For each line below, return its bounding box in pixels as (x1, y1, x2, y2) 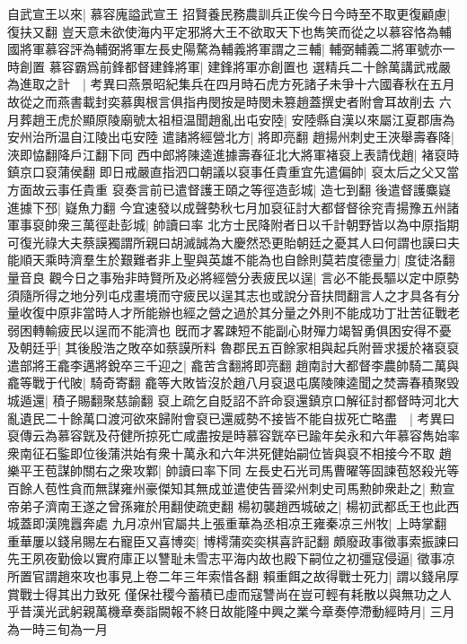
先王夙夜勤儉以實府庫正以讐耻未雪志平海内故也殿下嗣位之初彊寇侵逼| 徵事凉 (7, 549, 455, 568)
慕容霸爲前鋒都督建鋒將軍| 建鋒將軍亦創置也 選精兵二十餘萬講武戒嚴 (48, 57, 451, 75)
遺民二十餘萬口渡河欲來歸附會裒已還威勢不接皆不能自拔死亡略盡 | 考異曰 (19, 408, 455, 427)
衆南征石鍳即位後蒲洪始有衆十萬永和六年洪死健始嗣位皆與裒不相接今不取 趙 (7, 443, 452, 462)
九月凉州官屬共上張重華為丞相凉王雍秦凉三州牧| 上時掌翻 (111, 514, 447, 533)
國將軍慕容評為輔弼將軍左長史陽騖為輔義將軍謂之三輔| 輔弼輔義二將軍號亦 (7, 39, 443, 58)
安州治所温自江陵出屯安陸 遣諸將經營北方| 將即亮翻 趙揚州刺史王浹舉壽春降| (7, 127, 454, 146)
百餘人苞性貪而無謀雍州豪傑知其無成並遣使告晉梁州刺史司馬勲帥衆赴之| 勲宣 (7, 479, 455, 498)
